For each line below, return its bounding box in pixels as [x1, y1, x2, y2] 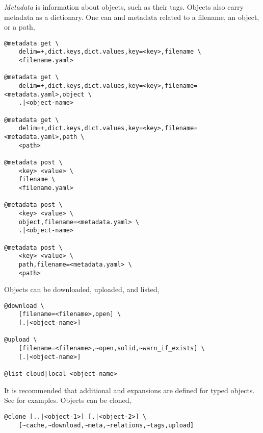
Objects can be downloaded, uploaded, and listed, [4, 284, 160, 295]
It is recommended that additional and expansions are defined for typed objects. [4, 384, 255, 395]
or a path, [4, 21, 35, 32]
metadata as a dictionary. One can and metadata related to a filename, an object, [4, 11, 259, 22]
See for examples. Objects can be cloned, [4, 395, 131, 405]
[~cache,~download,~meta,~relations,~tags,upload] [18, 421, 194, 429]
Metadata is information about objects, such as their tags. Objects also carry [4, 2, 244, 12]
